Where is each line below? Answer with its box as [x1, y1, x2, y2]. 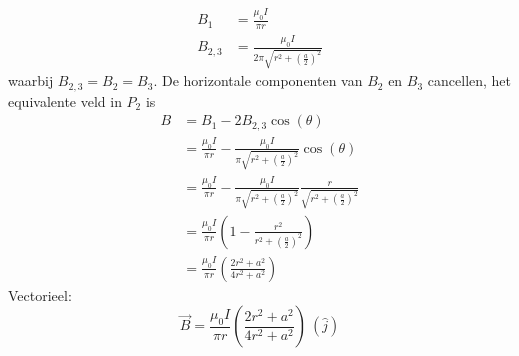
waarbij [8, 70, 54, 91]
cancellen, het [427, 70, 512, 91]
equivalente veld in [8, 90, 122, 111]
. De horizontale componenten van [153, 70, 363, 91]
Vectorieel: [8, 284, 72, 305]
